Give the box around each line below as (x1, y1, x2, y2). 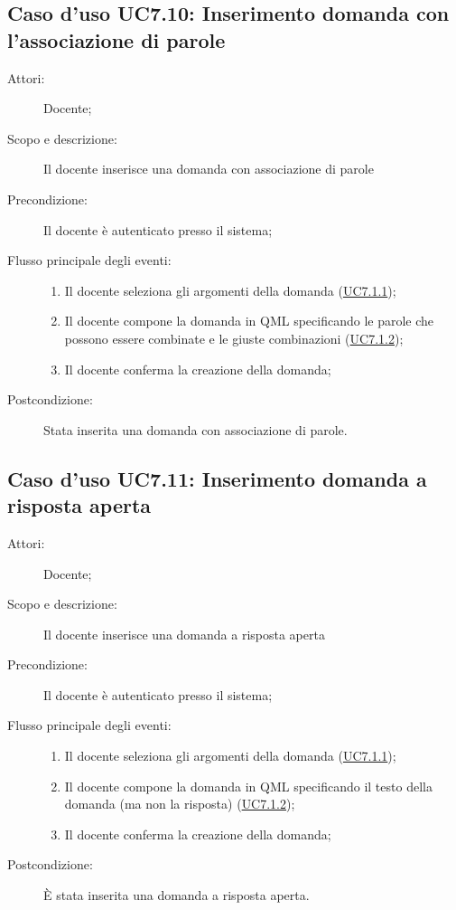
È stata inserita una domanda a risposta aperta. (43, 886, 310, 905)
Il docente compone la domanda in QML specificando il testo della (64, 776, 433, 795)
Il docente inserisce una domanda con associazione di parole (43, 159, 374, 178)
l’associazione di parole (7, 25, 226, 53)
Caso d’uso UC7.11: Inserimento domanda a (7, 464, 427, 492)
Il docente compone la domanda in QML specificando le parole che (64, 311, 434, 330)
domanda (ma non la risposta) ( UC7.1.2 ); (64, 794, 295, 813)
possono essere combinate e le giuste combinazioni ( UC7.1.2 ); (64, 328, 404, 347)
